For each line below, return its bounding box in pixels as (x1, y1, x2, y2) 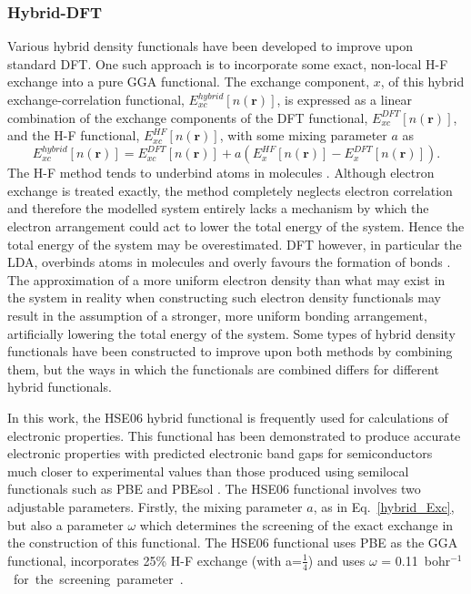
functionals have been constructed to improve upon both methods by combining (7, 342, 453, 361)
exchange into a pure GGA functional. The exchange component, (7, 72, 370, 91)
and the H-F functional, (7, 126, 140, 145)
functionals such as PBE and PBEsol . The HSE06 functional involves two (7, 479, 421, 498)
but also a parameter (7, 515, 124, 534)
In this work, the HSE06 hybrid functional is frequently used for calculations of (7, 408, 448, 426)
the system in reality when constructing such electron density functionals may (7, 288, 441, 307)
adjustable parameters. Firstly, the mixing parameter (7, 497, 303, 516)
